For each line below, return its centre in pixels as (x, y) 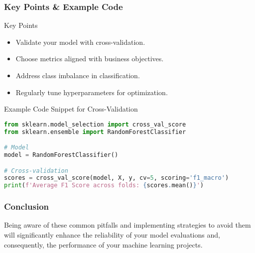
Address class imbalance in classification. (78, 75)
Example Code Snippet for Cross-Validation (71, 109)
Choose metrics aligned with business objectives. (90, 59)
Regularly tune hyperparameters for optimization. (92, 92)
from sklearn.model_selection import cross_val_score (95, 124)
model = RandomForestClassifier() (61, 155)
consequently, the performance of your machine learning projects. (103, 244)
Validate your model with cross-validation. (80, 42)
